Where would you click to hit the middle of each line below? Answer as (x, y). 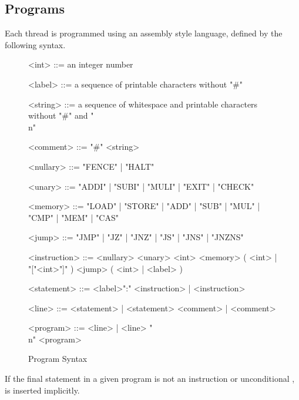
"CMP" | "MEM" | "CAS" (73, 217)
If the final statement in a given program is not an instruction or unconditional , (150, 379)
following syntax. (35, 44)
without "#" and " (61, 115)
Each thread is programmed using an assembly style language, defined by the (144, 33)
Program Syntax (58, 359)
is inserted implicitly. (42, 390)
